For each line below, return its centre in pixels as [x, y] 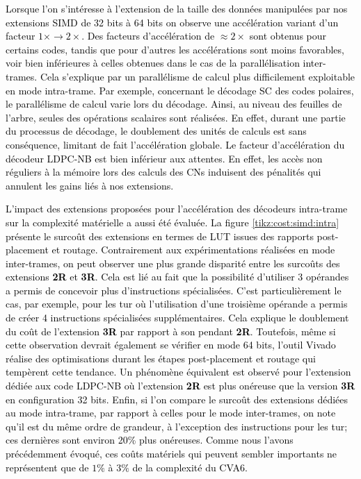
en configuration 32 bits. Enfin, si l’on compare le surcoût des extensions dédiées [177, 399]
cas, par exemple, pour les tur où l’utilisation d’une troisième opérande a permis [177, 304]
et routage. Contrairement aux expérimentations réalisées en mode [193, 250]
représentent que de [47, 467]
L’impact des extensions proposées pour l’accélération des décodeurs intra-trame [177, 209]
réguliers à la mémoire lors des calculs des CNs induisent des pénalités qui [163, 172]
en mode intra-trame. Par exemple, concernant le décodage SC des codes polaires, [180, 90]
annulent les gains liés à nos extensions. [90, 185]
